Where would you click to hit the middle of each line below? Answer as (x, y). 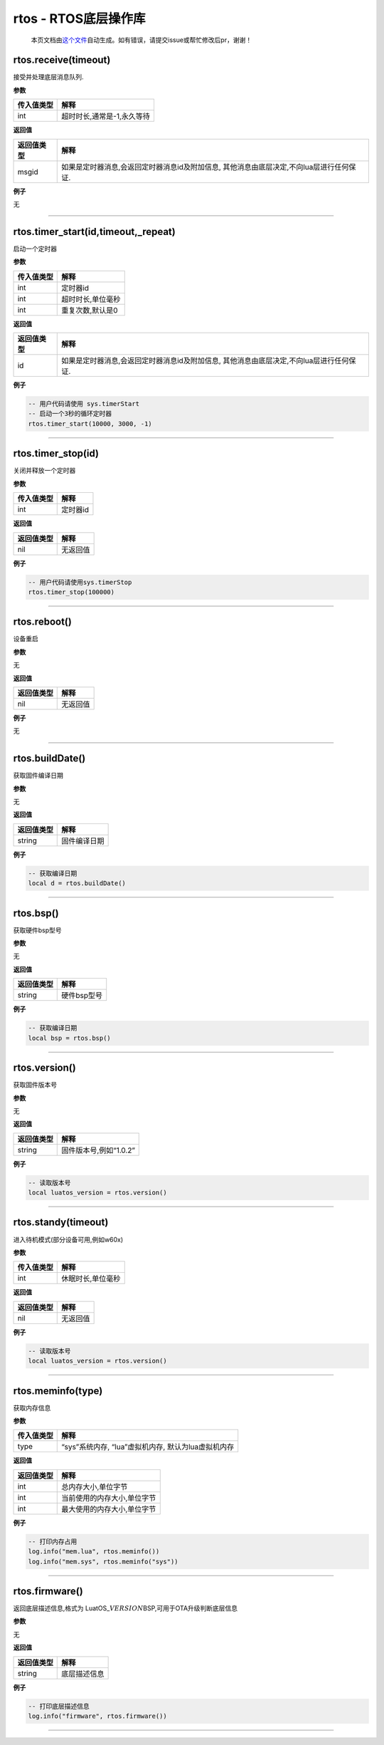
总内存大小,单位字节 (95, 1486)
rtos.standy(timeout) (61, 1223)
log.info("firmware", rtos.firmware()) (97, 1716)
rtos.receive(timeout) (62, 60)
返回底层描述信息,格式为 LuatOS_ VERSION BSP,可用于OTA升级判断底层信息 (126, 1608)
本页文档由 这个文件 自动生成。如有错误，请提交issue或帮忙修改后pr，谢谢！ (142, 40)
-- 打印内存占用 (53, 1541)
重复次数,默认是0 (90, 310)
